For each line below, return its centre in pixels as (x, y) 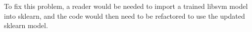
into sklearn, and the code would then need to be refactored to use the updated (125, 16)
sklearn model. (26, 25)
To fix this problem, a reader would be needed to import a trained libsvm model (126, 6)
